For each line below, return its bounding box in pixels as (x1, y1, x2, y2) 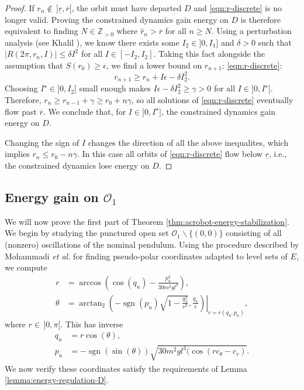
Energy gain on (5, 187, 99, 206)
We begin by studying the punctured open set (5, 227, 169, 239)
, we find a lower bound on (106, 59, 202, 71)
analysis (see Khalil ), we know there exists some (5, 36, 179, 48)
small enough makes (79, 82, 151, 94)
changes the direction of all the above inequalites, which (88, 136, 289, 148)
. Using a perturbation (211, 25, 292, 37)
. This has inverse (60, 317, 123, 330)
